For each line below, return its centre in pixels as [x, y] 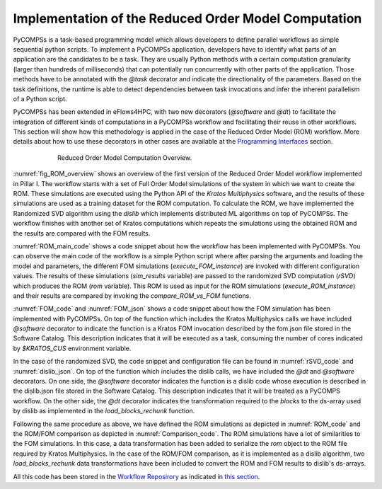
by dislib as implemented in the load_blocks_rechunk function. [104, 411]
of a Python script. [40, 98]
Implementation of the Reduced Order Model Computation [187, 18]
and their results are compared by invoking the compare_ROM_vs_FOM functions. [132, 295]
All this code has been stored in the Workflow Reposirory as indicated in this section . [137, 476]
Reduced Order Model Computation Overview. [125, 157]
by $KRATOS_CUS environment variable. [72, 348]
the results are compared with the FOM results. [82, 233]
